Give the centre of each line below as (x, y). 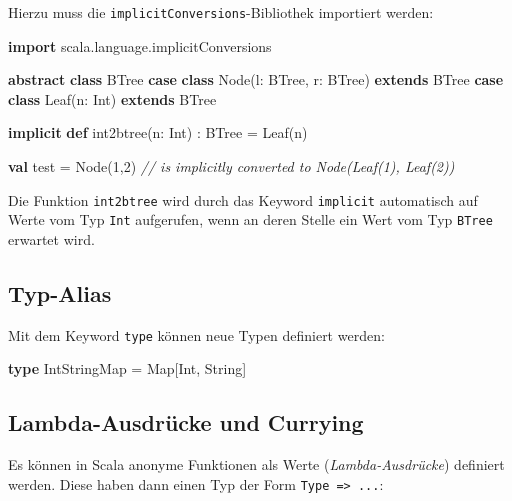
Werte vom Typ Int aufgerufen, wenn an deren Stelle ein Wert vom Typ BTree (250, 219)
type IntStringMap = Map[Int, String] (127, 368)
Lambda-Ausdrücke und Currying (186, 422)
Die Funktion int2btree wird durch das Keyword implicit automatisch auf (243, 199)
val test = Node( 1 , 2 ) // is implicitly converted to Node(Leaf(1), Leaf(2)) (231, 166)
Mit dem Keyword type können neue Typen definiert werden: (196, 334)
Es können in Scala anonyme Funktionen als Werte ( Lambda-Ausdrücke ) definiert (256, 464)
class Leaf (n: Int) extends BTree (112, 98)
